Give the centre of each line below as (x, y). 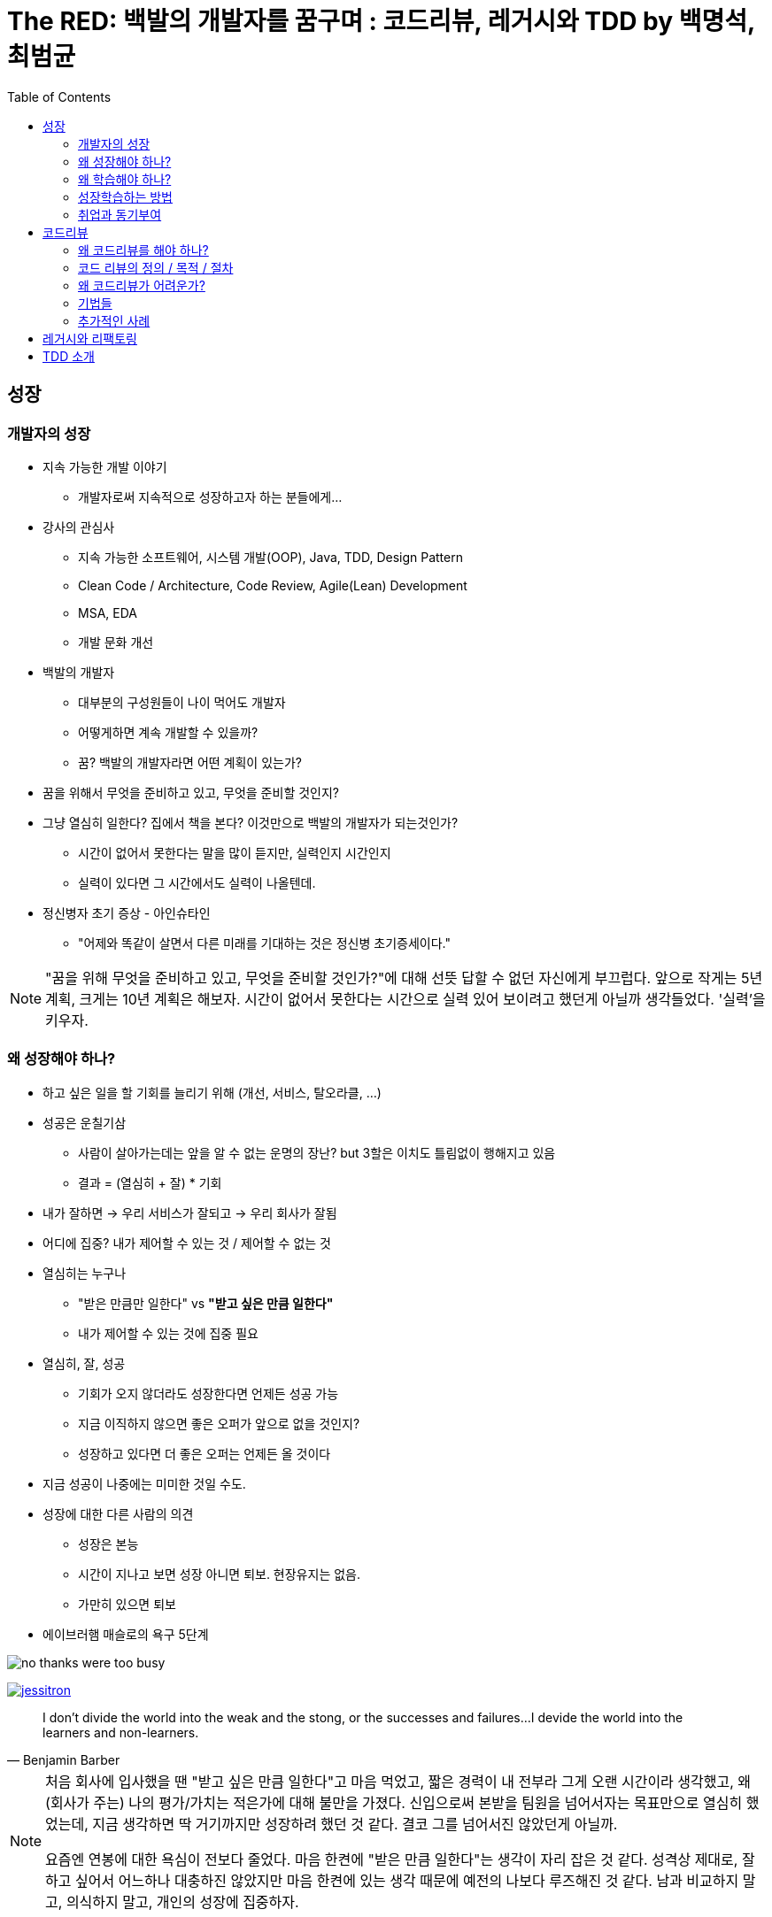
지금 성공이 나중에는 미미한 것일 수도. (144, 1483)
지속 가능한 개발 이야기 (105, 466)
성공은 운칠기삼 (85, 1122)
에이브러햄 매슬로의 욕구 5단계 (126, 1634)
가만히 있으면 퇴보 (127, 1604)
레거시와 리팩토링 (90, 338)
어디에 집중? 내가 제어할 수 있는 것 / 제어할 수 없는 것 (187, 1243)
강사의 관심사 (79, 527)
